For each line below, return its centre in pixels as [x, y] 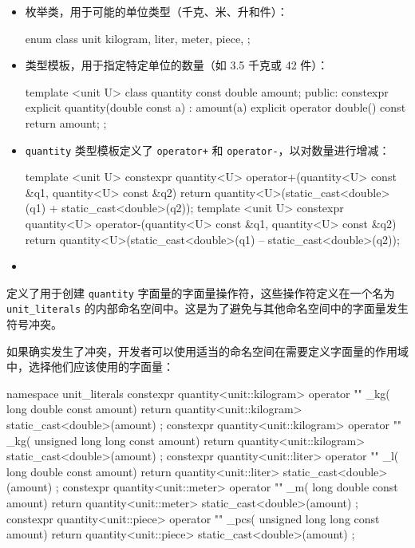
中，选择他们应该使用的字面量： [90, 367]
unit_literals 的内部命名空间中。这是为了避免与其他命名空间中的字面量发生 [207, 308]
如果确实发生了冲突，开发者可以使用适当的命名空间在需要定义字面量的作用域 [207, 351]
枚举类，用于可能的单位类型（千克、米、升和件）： [156, 11]
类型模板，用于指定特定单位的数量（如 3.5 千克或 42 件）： [177, 65]
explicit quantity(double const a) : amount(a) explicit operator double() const [215, 107]
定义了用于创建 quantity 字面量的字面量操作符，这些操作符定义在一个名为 [201, 292]
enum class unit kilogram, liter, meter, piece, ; [138, 38]
